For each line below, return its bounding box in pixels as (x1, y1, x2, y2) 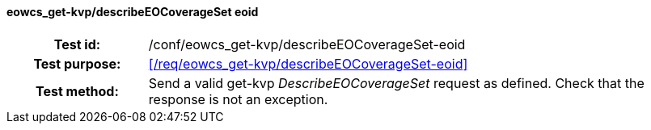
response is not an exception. (148, 90, 328, 107)
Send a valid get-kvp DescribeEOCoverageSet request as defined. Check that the (148, 74, 645, 91)
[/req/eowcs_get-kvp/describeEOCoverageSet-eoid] (148, 55, 468, 72)
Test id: (53, 36, 101, 52)
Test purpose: (33, 55, 121, 72)
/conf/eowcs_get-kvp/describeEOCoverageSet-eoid (148, 36, 466, 52)
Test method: (35, 82, 119, 99)
